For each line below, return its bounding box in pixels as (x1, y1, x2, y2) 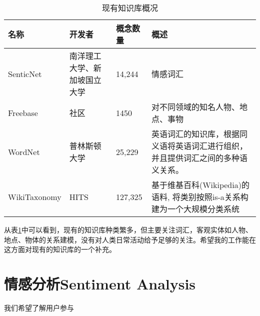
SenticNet (8, 67, 42, 79)
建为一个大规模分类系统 (151, 203, 239, 214)
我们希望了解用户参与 (4, 302, 74, 312)
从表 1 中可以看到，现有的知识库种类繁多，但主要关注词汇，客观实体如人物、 (4, 224, 252, 234)
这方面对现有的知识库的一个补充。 (4, 244, 116, 254)
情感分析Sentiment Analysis (4, 273, 196, 293)
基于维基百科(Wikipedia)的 (151, 179, 249, 190)
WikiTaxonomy (8, 190, 61, 202)
